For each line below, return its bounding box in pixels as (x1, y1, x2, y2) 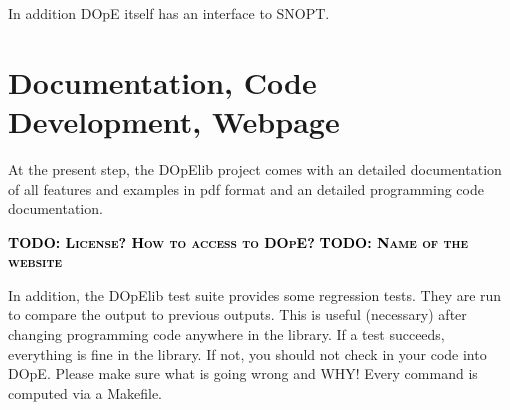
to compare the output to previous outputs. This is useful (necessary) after (8, 304, 467, 325)
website (8, 251, 62, 272)
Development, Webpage (8, 100, 340, 141)
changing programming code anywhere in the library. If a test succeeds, (8, 324, 445, 345)
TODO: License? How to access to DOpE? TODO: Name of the (8, 231, 468, 252)
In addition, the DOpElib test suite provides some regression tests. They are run (8, 284, 502, 305)
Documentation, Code (8, 61, 317, 102)
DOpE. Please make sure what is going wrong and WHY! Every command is (8, 363, 478, 384)
